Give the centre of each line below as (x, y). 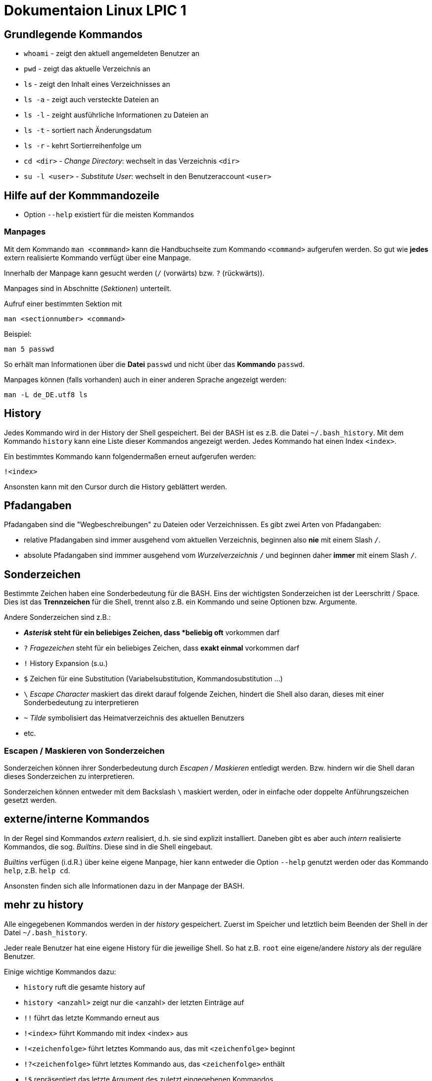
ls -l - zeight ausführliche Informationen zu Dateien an (116, 115)
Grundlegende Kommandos (73, 34)
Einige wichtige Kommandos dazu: (60, 971)
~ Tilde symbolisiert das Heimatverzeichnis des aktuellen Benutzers (134, 718)
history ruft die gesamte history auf (85, 987)
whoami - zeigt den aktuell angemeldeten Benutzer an (112, 54)
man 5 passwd (29, 349)
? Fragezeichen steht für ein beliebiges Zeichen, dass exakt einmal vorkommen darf (162, 648)
